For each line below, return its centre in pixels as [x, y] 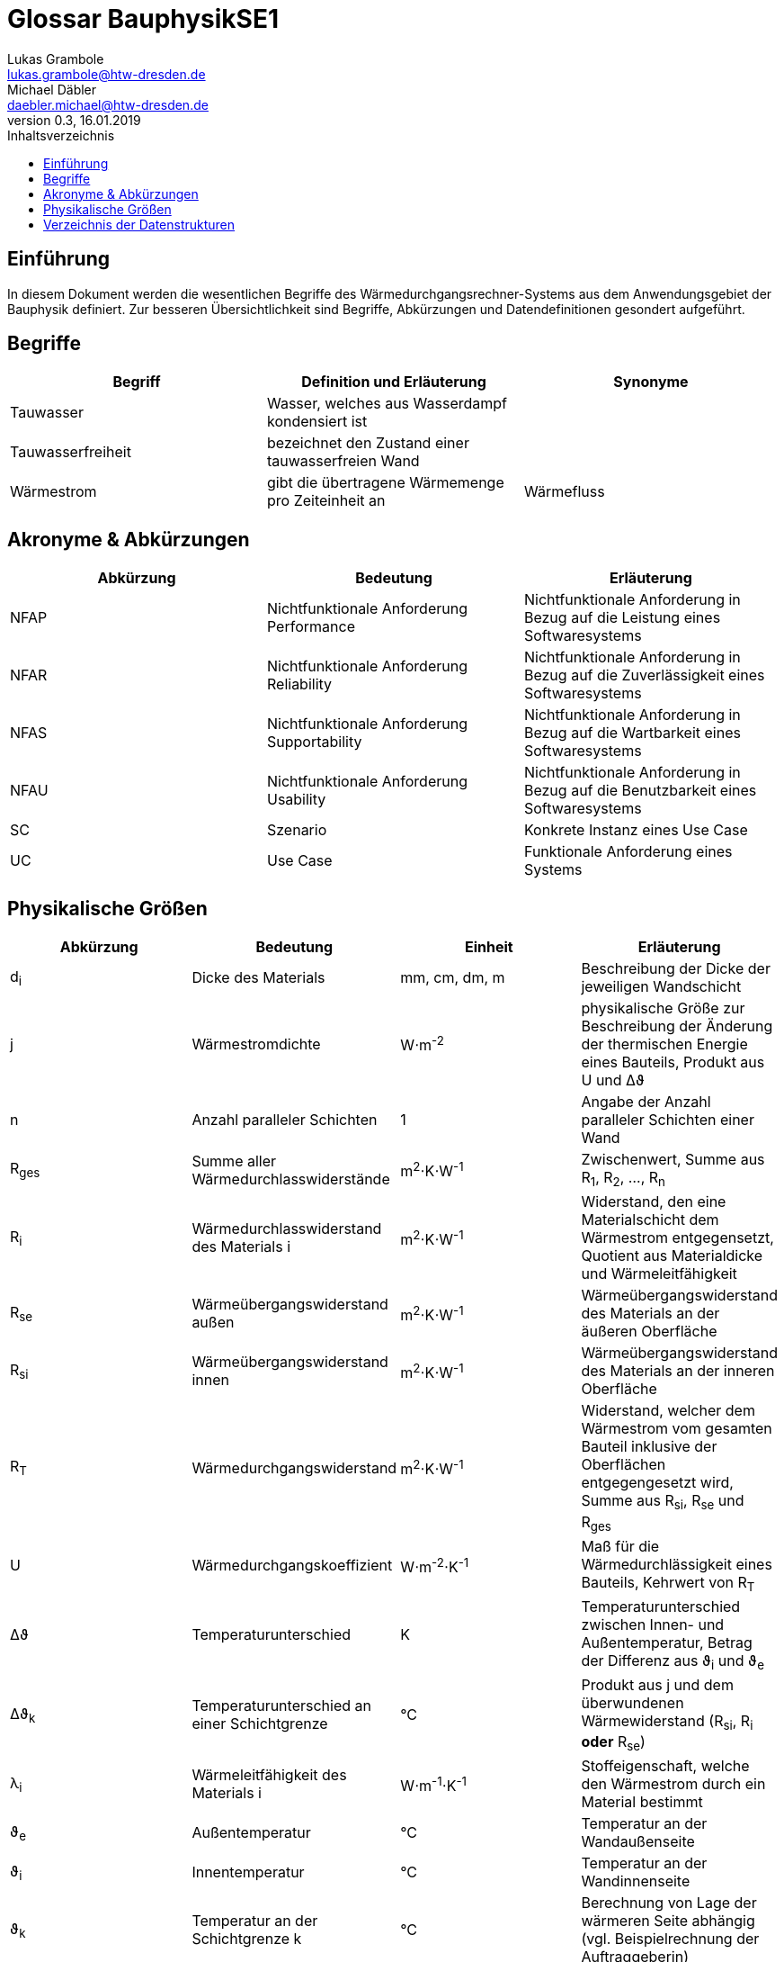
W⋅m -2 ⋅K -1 [435, 1565]
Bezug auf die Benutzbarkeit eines [640, 791]
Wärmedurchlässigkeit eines [677, 1564]
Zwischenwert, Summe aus [673, 1160]
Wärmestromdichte [256, 1044]
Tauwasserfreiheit [71, 452]
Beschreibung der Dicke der [676, 969]
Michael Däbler [52, 89]
